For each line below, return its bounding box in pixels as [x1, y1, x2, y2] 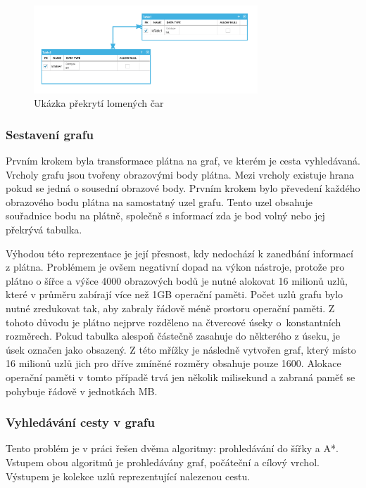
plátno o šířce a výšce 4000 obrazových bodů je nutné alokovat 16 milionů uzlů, [6, 273, 348, 288]
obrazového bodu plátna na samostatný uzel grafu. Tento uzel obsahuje [6, 194, 313, 209]
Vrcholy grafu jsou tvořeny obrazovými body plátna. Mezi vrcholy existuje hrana [6, 167, 355, 181]
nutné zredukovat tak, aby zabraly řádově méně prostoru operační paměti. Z [6, 300, 335, 315]
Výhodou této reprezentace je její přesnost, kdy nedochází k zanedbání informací [6, 245, 353, 260]
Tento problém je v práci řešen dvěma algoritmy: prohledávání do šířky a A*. [6, 441, 339, 456]
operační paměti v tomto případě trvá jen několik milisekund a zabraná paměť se [6, 369, 355, 384]
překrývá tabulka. [6, 221, 82, 236]
